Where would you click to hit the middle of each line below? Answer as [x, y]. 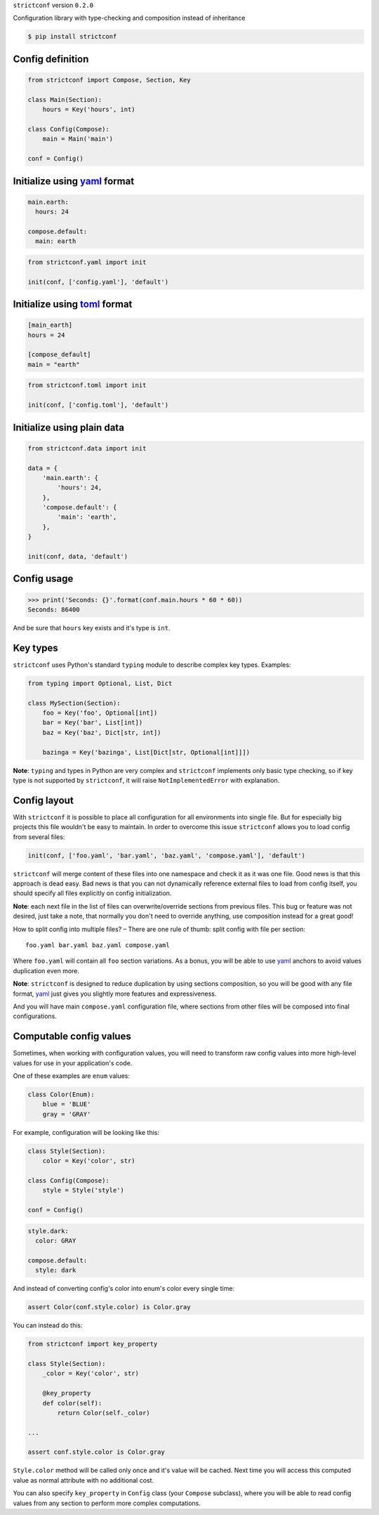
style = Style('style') [83, 1190]
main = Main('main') [78, 139]
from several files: [39, 837]
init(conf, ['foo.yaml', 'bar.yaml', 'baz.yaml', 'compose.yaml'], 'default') [166, 855]
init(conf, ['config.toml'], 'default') [98, 405]
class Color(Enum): [61, 1094]
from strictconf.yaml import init [87, 262]
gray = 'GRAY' [67, 1114]
